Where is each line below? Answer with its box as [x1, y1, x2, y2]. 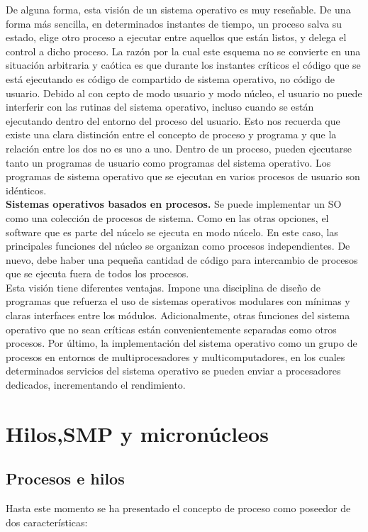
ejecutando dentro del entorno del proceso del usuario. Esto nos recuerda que [6, 113, 340, 128]
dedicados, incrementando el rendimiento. [6, 377, 186, 392]
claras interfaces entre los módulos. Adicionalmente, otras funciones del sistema [6, 308, 350, 323]
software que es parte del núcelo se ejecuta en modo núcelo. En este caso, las [6, 224, 338, 239]
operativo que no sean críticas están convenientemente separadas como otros [6, 321, 337, 336]
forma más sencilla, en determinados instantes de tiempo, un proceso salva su [6, 16, 342, 31]
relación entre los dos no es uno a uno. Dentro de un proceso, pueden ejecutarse [6, 140, 352, 155]
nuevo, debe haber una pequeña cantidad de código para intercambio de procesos [6, 252, 358, 267]
